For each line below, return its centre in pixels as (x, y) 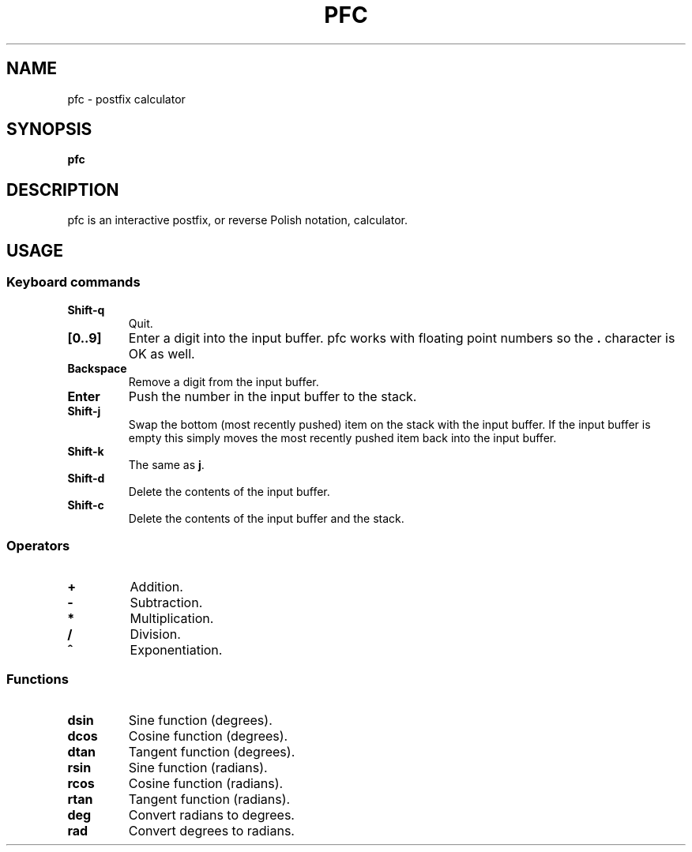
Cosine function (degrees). (208, 736)
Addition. (156, 587)
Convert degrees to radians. (211, 831)
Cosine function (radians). (206, 783)
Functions (38, 679)
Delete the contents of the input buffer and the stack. (266, 518)
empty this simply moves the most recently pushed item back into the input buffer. (342, 437)
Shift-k (86, 451)
